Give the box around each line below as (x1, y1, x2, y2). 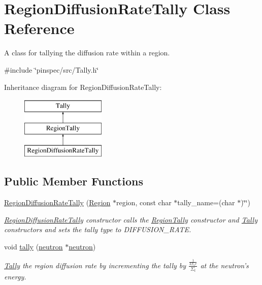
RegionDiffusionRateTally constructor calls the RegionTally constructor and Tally (4, 214, 257, 225)
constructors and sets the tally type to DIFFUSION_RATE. (4, 224, 191, 235)
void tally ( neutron (4, 241, 63, 252)
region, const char (116, 197, 172, 208)
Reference (4, 18, 75, 39)
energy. (4, 271, 26, 282)
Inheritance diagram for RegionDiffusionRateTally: (4, 81, 162, 92)
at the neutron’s (200, 260, 249, 270)
